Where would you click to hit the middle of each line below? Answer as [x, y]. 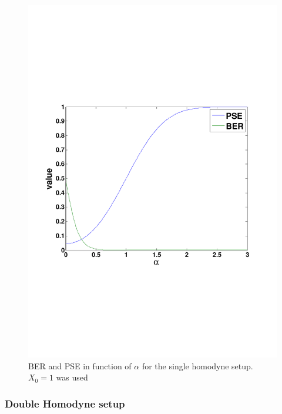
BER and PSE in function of [80, 365]
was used [72, 377]
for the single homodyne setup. [197, 365]
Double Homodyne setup [65, 403]
